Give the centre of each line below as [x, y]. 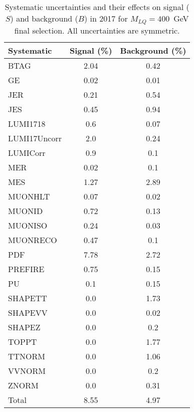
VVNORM [27, 370]
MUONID [26, 211]
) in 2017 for [106, 18]
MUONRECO [33, 240]
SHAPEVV [28, 312]
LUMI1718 [27, 123]
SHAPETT [28, 298]
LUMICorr [27, 152]
